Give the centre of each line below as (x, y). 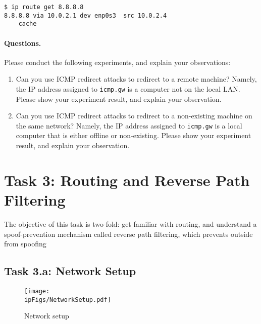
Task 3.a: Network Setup (70, 271)
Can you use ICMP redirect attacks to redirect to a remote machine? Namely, (136, 79)
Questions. (23, 43)
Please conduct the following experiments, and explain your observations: (117, 62)
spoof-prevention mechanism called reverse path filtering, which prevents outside (128, 234)
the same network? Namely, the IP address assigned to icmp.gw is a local (129, 125)
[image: (37, 291)
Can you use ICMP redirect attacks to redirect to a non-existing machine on (134, 116)
